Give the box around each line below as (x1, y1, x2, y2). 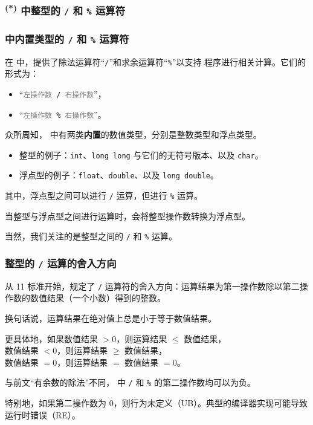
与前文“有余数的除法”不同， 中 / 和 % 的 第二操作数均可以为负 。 (5, 376, 256, 389)
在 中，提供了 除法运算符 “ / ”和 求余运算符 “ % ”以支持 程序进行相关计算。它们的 (5, 55, 306, 68)
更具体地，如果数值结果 (5, 332, 98, 345)
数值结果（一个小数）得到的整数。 (30, 291, 166, 304)
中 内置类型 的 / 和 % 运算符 (5, 31, 129, 46)
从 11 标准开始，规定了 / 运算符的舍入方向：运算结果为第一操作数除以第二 (5, 279, 300, 292)
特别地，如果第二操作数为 (5, 397, 106, 409)
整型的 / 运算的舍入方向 (5, 255, 117, 270)
